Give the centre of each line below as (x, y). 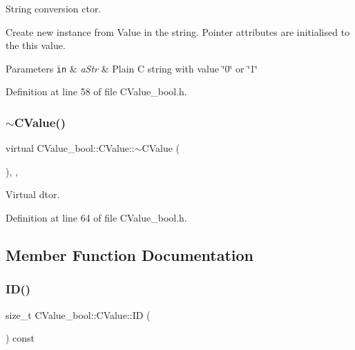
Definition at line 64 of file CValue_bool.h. (96, 218)
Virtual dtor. (33, 194)
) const (20, 338)
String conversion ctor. (54, 8)
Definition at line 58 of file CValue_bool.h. (96, 91)
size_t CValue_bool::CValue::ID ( (78, 314)
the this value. (36, 45)
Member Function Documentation (130, 255)
